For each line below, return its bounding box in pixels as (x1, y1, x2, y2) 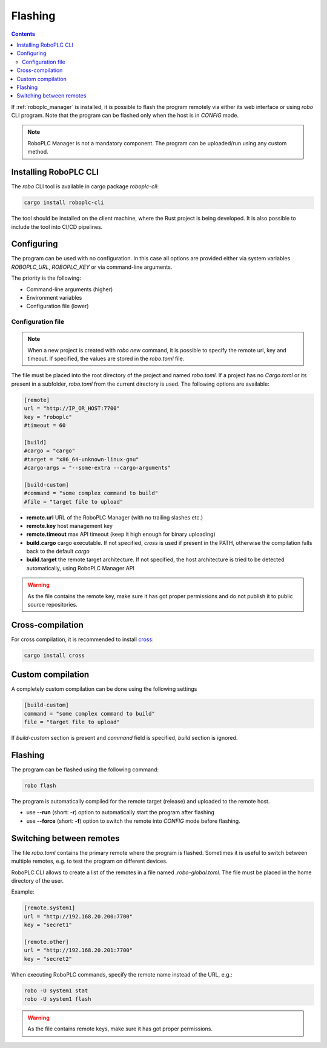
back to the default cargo (26, 548, 90, 555)
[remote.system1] (24, 905, 76, 911)
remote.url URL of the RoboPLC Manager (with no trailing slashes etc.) (26, 513, 203, 521)
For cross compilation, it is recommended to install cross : (11, 636, 154, 643)
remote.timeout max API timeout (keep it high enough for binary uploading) (26, 530, 216, 538)
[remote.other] (24, 938, 69, 945)
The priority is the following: (11, 274, 82, 282)
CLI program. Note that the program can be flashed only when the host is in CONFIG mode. (11, 112, 239, 119)
